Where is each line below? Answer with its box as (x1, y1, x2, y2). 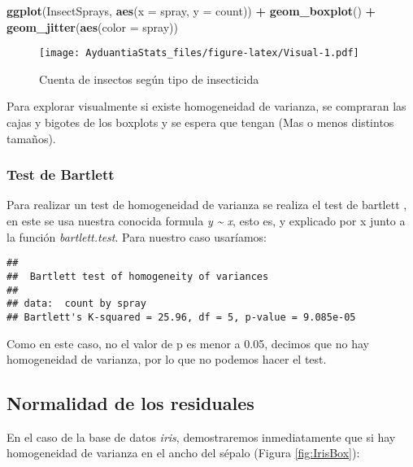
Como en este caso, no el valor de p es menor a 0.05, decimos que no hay (7, 334, 369, 351)
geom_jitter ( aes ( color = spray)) (7, 18, 178, 35)
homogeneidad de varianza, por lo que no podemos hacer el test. (7, 351, 327, 368)
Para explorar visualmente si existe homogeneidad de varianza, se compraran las (7, 98, 406, 115)
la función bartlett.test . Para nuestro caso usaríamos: (7, 228, 267, 245)
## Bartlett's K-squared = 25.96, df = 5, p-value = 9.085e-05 (7, 311, 356, 323)
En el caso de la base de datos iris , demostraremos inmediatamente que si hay (7, 428, 396, 445)
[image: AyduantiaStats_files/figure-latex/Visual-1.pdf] (39, 47, 359, 59)
